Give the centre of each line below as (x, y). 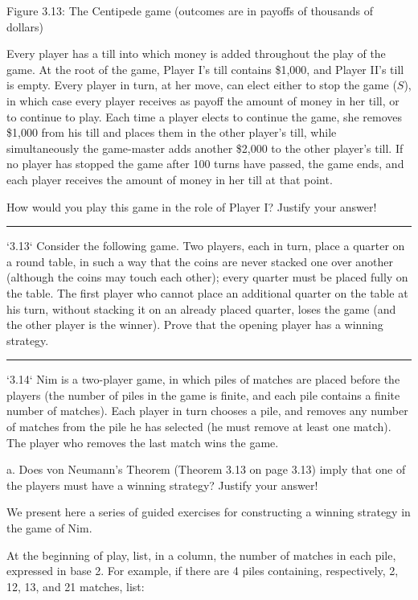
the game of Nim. (49, 528)
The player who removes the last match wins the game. (143, 442)
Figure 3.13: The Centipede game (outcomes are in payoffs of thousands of (190, 10)
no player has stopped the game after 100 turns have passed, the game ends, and (205, 164)
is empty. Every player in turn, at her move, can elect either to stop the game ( (202, 85)
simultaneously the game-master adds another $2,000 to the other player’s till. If (205, 148)
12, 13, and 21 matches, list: (76, 586)
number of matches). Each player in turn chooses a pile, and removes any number (207, 411)
